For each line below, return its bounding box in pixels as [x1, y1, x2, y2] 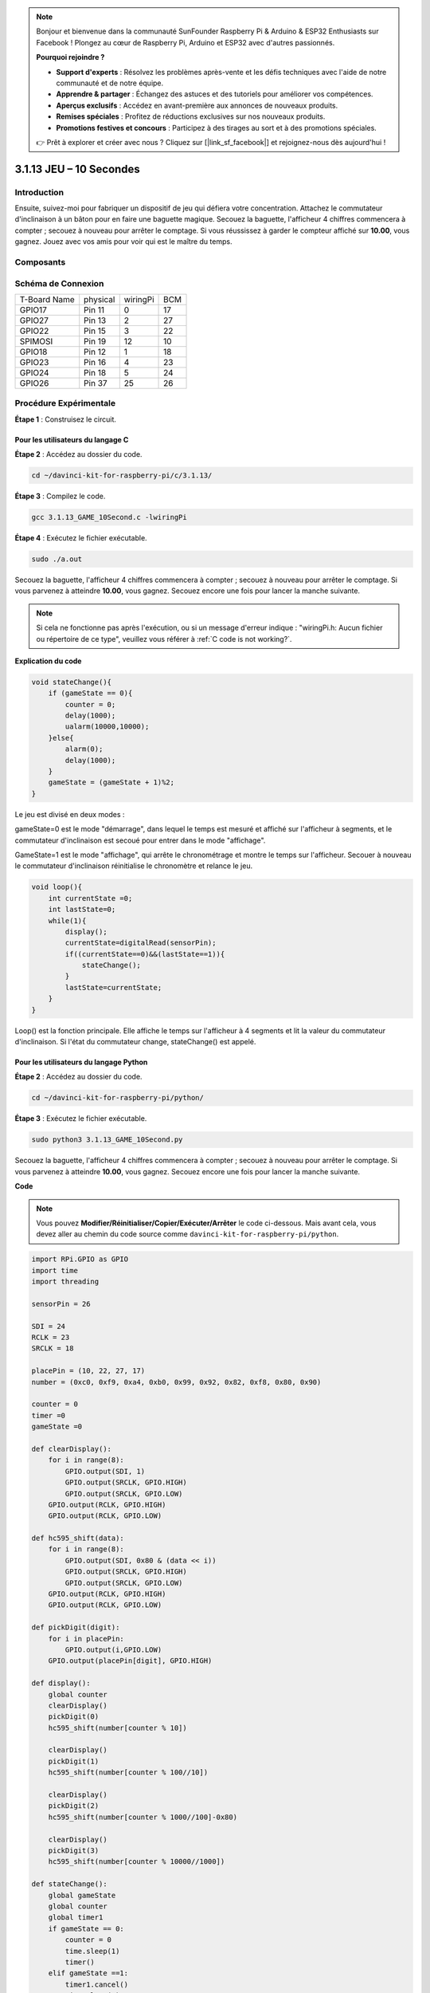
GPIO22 [19, 325, 49, 336]
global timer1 [48, 1913, 104, 1922]
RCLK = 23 [31, 1333, 70, 1342]
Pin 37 [84, 377, 107, 388]
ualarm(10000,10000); [64, 722, 150, 731]
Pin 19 [84, 336, 107, 347]
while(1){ [48, 916, 87, 925]
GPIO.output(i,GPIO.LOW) [64, 1645, 162, 1654]
